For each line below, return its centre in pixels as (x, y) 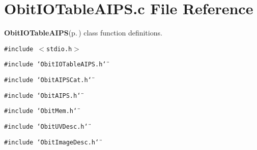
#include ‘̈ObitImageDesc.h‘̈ (52, 142)
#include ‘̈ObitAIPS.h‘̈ (42, 96)
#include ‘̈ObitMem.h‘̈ (41, 111)
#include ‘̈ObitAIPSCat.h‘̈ (48, 80)
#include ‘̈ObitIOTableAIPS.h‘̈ (55, 65)
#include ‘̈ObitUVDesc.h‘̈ (46, 127)
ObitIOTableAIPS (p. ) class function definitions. (83, 33)
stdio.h (59, 49)
